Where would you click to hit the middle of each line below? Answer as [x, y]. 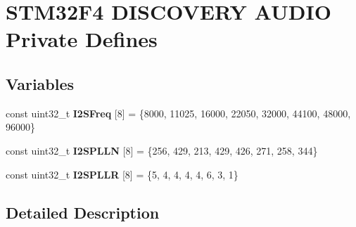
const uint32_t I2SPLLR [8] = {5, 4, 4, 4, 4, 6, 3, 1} [122, 174]
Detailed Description [83, 212]
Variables [40, 83]
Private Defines [82, 39]
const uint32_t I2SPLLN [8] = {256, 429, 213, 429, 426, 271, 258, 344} [162, 150]
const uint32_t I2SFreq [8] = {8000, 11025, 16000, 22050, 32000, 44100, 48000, [178, 113]
